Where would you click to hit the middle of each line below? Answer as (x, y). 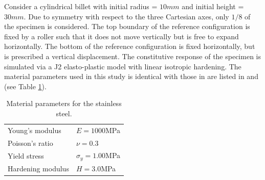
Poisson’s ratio (30, 143)
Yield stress (26, 155)
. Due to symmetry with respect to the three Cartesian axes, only (126, 16)
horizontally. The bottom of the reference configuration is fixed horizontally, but (130, 46)
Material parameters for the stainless (64, 103)
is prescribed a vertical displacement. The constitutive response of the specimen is (132, 56)
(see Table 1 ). (25, 86)
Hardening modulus (38, 169)
